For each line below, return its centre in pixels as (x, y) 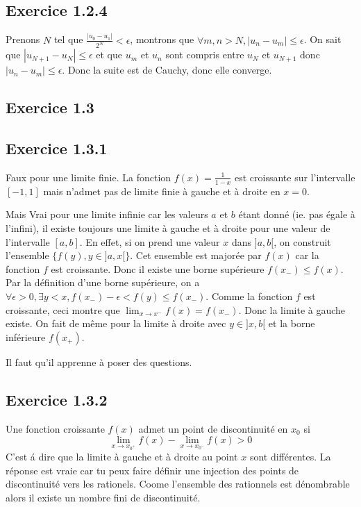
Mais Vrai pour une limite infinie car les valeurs (107, 214)
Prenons (23, 39)
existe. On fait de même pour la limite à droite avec (116, 323)
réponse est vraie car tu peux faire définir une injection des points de (152, 470)
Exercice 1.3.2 (57, 399)
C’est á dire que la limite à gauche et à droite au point (122, 457)
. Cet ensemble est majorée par (196, 255)
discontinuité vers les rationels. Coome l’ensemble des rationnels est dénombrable (178, 484)
